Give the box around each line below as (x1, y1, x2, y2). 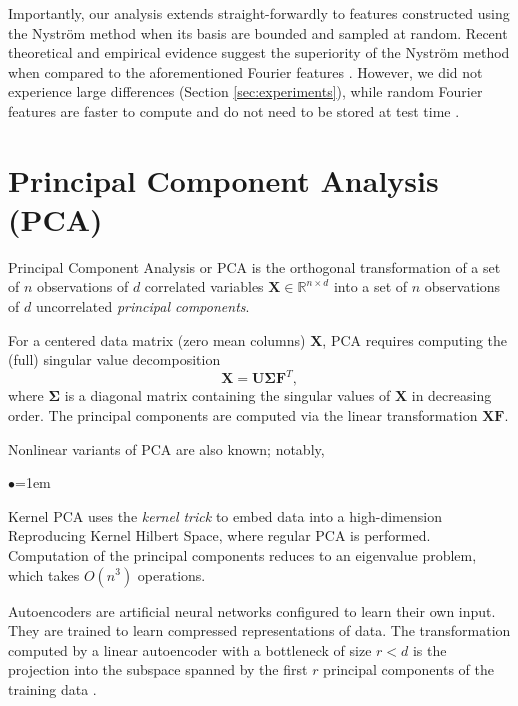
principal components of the (323, 659, 494, 680)
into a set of (333, 276, 408, 297)
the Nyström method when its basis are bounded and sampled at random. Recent (8, 22, 508, 43)
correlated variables (144, 276, 264, 297)
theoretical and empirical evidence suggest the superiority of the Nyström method (8, 42, 510, 63)
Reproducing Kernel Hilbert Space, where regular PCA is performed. (8, 525, 431, 546)
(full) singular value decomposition (8, 349, 221, 370)
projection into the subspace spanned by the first (8, 659, 308, 680)
